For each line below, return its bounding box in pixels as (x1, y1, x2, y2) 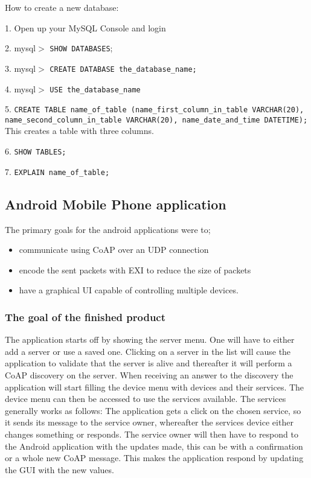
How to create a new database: (5, 1, 119, 13)
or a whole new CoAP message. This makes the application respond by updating (5, 451, 304, 464)
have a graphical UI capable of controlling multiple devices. (19, 284, 239, 296)
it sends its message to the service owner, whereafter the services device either (5, 416, 293, 429)
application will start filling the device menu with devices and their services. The (5, 380, 304, 393)
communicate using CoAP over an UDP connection (19, 243, 209, 256)
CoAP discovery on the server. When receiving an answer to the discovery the (5, 368, 293, 381)
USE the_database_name (50, 85, 141, 94)
